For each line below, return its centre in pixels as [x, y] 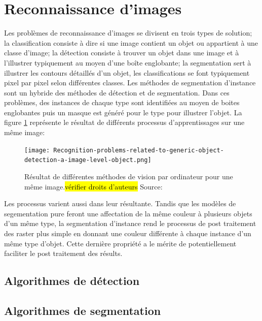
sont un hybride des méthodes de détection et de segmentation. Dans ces [117, 92]
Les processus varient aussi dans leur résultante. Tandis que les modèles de [120, 203]
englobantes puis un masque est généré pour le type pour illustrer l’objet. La [123, 112]
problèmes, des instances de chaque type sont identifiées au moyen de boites [122, 102]
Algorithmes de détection [72, 281]
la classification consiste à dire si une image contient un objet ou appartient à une [131, 42]
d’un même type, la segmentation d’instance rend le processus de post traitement [130, 223]
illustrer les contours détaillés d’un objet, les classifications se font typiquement [127, 72]
